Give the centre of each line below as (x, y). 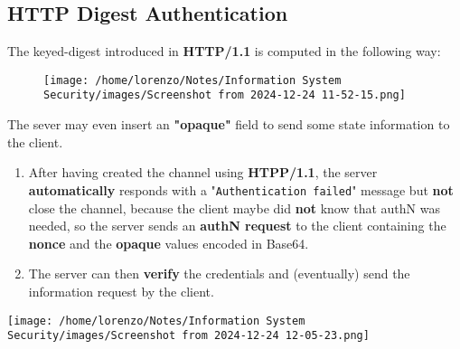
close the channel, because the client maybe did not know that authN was (234, 208)
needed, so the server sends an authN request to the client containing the (237, 226)
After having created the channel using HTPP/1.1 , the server (203, 172)
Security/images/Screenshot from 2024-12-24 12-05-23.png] (188, 336)
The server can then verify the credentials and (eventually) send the (219, 274)
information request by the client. (121, 291)
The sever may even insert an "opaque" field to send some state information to (229, 124)
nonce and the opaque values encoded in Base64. (169, 243)
